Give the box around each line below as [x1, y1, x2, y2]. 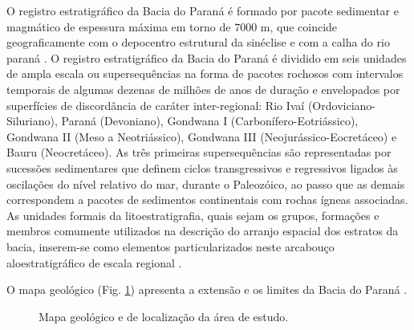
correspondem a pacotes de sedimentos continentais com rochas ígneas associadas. [6, 191, 408, 208]
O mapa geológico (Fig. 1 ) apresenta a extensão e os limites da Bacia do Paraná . [6, 281, 408, 298]
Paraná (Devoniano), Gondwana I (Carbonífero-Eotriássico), [61, 112, 359, 129]
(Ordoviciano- [307, 96, 375, 113]
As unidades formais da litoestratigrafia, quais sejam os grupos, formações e [6, 206, 379, 223]
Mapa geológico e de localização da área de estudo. [39, 308, 289, 324]
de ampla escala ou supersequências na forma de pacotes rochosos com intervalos [6, 65, 404, 82]
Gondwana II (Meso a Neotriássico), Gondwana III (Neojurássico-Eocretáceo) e [6, 128, 397, 145]
